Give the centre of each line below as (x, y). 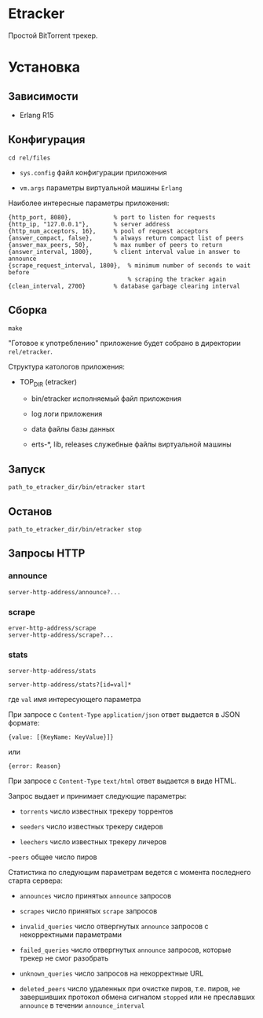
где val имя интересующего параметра (75, 700)
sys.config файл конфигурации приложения (93, 172)
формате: (24, 723)
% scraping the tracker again (177, 279)
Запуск (27, 469)
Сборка (27, 310)
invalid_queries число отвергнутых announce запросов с (114, 926)
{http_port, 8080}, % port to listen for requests (112, 217)
